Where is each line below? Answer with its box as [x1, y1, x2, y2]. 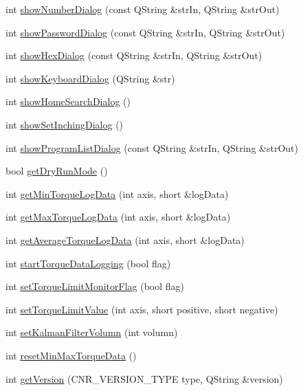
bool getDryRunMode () [5, 164, 108, 178]
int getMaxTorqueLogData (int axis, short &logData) [5, 210, 231, 224]
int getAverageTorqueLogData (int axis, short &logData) [5, 232, 245, 247]
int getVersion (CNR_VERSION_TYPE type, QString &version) [5, 371, 283, 386]
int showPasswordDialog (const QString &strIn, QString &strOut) [5, 25, 285, 39]
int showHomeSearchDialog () [5, 94, 131, 109]
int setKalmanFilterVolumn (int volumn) [5, 325, 178, 339]
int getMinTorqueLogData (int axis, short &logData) [5, 186, 229, 201]
